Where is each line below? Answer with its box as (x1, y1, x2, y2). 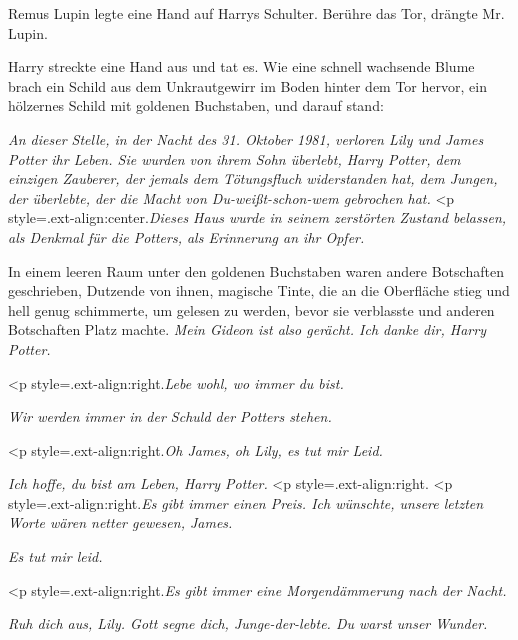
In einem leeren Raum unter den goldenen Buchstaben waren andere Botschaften (8, 260, 504, 281)
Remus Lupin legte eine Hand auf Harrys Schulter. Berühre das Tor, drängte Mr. (8, 3, 505, 23)
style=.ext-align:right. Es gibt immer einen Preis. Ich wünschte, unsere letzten (8, 492, 484, 513)
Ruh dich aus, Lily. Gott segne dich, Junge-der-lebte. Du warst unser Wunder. (8, 613, 488, 634)
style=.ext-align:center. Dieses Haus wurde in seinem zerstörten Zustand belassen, (8, 207, 507, 228)
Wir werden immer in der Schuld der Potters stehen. (8, 406, 332, 427)
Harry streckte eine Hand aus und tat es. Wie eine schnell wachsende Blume (8, 56, 475, 77)
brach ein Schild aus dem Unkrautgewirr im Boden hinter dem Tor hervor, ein (8, 75, 487, 96)
